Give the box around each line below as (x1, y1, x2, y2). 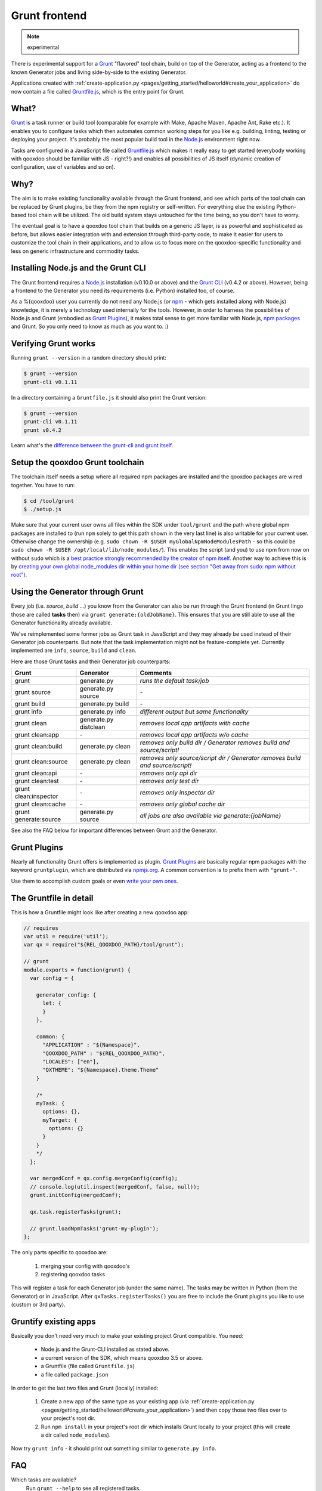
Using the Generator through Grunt (11, 587, 144, 597)
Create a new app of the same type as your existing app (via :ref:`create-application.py (41, 1398, 255, 1405)
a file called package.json (41, 1371, 109, 1378)
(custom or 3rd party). (11, 1301, 66, 1309)
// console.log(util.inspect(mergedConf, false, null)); (30, 1183, 200, 1190)
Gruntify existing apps (11, 1316, 96, 1326)
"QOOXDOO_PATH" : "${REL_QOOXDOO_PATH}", (42, 1050, 165, 1057)
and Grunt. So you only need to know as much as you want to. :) (11, 323, 169, 330)
